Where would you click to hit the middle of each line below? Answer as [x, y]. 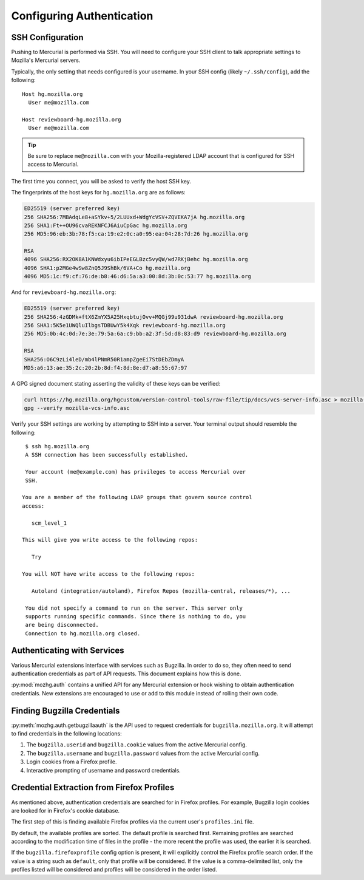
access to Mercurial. [53, 165]
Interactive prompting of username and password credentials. [104, 770]
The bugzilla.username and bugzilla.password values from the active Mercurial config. [143, 753]
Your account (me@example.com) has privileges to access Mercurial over [136, 472]
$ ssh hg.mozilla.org [57, 447]
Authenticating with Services [68, 651]
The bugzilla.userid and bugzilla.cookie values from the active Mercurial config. [136, 745]
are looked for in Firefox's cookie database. [66, 810]
